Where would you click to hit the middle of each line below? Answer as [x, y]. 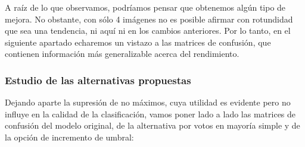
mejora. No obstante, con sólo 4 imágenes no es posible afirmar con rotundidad [149, 19]
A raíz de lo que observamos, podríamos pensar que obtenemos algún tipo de [145, 7]
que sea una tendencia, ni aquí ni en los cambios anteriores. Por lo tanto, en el [148, 31]
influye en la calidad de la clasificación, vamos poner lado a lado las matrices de [150, 114]
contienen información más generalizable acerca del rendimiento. [122, 54]
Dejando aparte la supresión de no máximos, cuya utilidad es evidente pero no [148, 102]
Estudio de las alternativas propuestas [98, 80]
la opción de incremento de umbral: [69, 137]
